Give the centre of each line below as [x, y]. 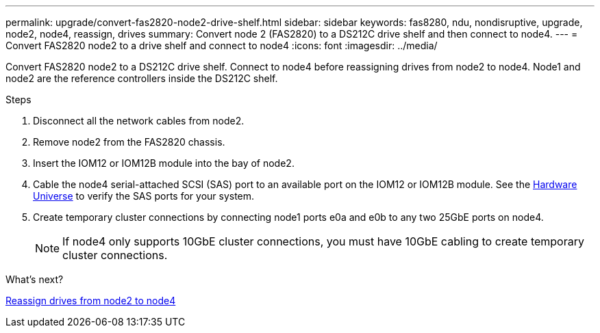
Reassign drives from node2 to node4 [91, 301]
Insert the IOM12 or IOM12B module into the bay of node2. [164, 163]
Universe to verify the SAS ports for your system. [144, 196]
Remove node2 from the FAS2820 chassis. [129, 142]
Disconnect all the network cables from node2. [139, 121]
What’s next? [35, 279]
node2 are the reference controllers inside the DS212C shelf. [142, 78]
